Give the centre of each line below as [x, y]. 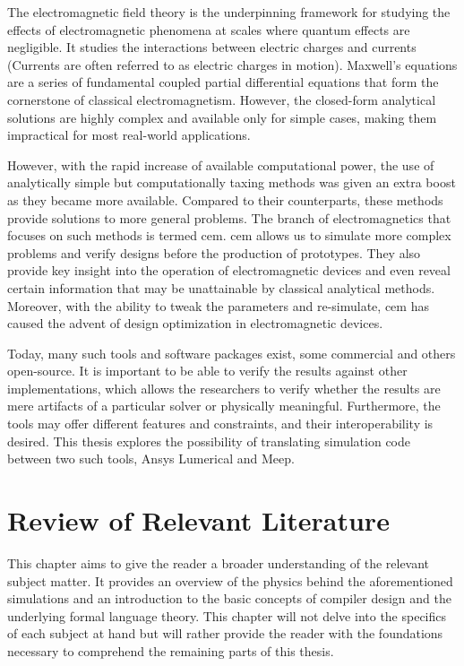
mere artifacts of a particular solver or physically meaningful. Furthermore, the [224, 406]
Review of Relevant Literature [198, 520]
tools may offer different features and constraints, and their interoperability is [220, 424]
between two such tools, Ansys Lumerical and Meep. [151, 458]
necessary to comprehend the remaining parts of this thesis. [171, 650]
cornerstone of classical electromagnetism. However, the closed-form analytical [222, 99]
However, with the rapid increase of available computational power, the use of [221, 164]
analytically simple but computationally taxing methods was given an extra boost [232, 182]
